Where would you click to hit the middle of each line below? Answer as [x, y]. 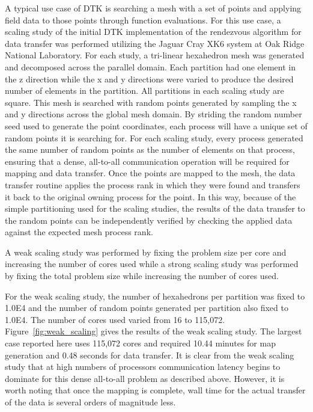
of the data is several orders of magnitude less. [90, 402]
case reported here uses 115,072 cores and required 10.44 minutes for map [140, 343]
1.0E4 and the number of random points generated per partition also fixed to [147, 308]
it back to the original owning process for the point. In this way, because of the [150, 196]
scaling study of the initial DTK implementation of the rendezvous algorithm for [153, 32]
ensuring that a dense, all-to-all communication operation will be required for [147, 161]
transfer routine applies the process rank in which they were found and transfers [153, 184]
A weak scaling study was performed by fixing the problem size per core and [146, 252]
